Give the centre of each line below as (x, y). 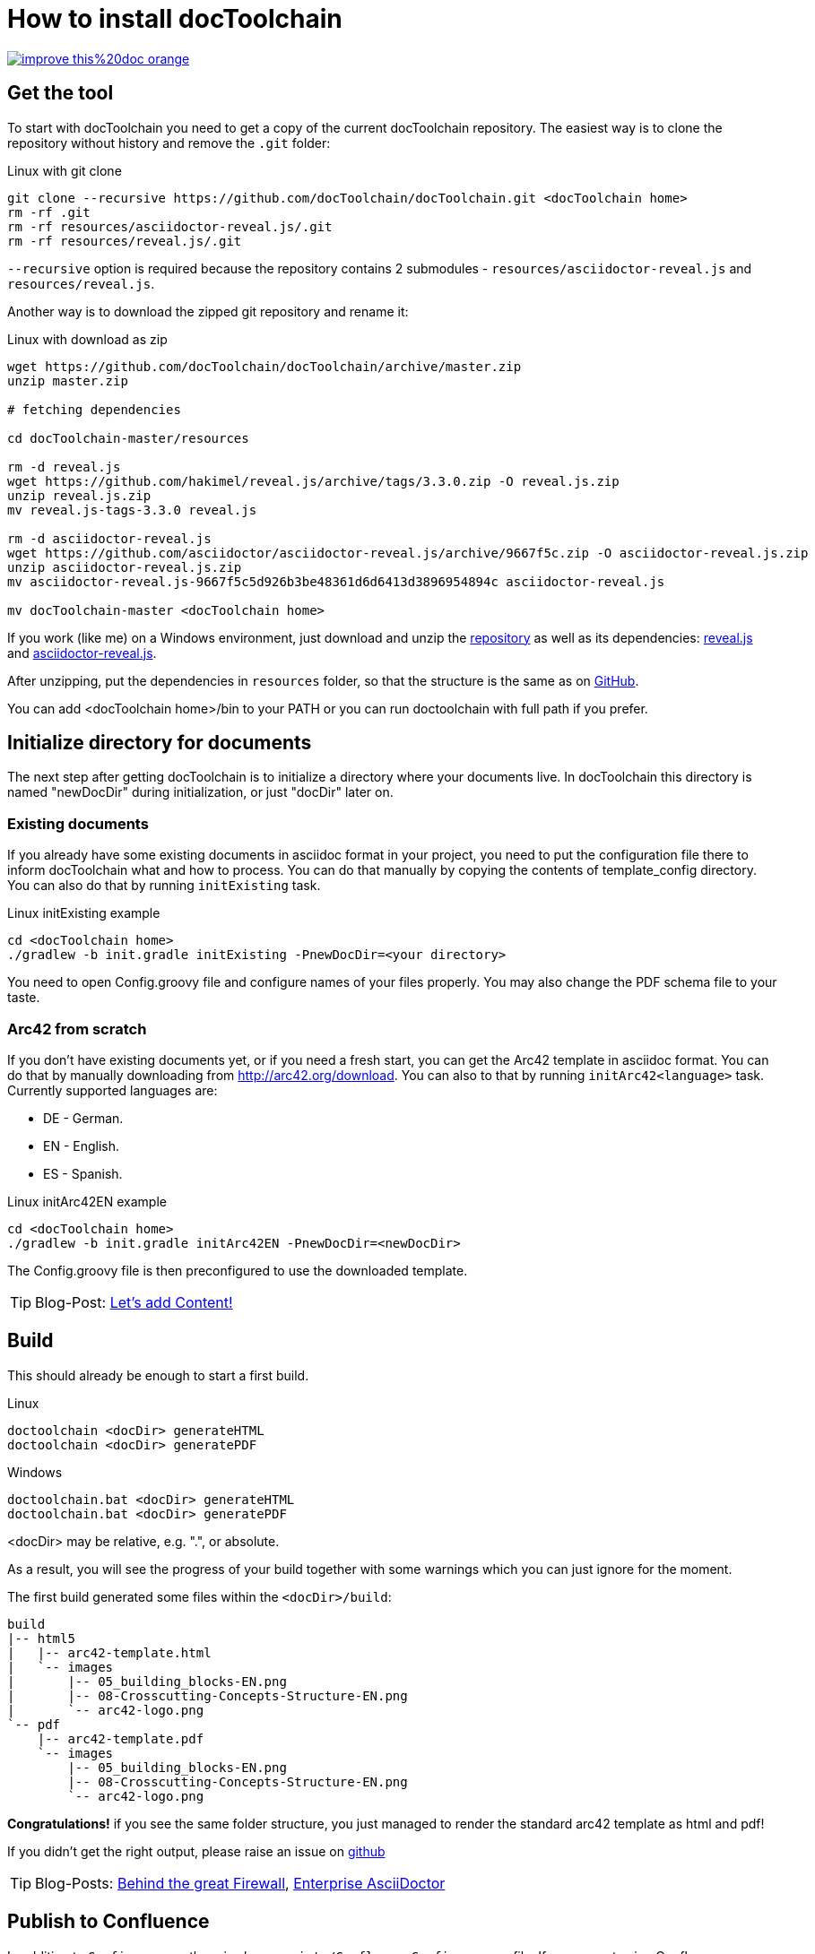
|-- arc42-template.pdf (121, 1738)
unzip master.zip (68, 380)
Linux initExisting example (84, 913)
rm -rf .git (49, 212)
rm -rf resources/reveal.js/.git (125, 241)
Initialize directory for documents (160, 743)
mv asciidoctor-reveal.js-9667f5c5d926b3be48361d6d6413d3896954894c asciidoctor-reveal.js (336, 581)
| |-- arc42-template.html (109, 1652)
